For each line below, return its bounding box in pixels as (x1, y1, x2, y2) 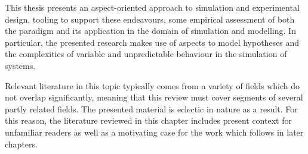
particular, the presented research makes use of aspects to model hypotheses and (5, 36, 300, 48)
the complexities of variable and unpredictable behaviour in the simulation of (5, 48, 287, 60)
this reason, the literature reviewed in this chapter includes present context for (5, 114, 292, 127)
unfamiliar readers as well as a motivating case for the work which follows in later (5, 125, 304, 138)
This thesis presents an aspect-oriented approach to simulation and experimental (5, 1, 300, 13)
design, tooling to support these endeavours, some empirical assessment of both (5, 12, 295, 25)
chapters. (5, 137, 38, 150)
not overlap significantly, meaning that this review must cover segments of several (5, 91, 303, 103)
